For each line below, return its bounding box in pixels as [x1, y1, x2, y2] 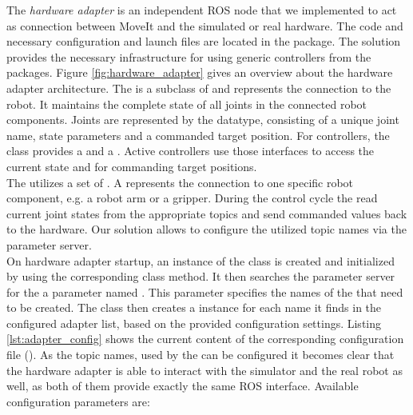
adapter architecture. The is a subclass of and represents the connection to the [6, 79, 391, 96]
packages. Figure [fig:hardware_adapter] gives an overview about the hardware [6, 64, 393, 81]
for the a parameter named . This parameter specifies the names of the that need [6, 283, 403, 300]
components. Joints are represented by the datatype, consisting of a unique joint [6, 111, 399, 128]
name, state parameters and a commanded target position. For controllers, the [6, 126, 390, 143]
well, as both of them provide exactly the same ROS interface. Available [6, 377, 359, 394]
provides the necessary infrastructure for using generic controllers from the [6, 48, 371, 65]
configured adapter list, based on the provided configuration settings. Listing [6, 314, 382, 331]
